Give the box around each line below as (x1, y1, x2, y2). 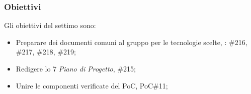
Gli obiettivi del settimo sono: (4, 20, 96, 30)
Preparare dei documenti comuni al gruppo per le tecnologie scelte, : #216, (16, 36, 247, 47)
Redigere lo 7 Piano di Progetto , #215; (16, 63, 136, 73)
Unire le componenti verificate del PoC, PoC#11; (16, 80, 168, 90)
